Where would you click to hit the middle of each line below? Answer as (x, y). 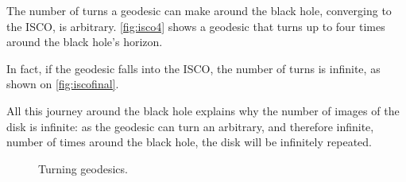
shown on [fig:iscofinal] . (63, 84)
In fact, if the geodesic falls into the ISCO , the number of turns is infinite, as (193, 68)
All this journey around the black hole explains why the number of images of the (203, 110)
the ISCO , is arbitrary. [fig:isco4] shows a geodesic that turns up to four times (196, 26)
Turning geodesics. (83, 168)
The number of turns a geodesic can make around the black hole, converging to (199, 10)
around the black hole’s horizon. (85, 42)
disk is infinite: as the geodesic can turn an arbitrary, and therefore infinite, (190, 126)
